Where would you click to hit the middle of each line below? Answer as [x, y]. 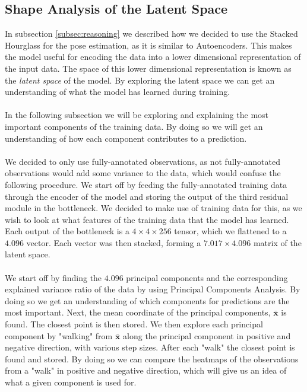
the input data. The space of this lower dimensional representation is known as [148, 68]
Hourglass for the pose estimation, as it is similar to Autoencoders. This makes [148, 45]
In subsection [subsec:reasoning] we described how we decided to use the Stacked [151, 34]
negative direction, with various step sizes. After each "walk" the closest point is [150, 347]
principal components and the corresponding [207, 277]
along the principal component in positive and [207, 335]
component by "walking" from [59, 335]
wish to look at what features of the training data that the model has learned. [147, 219]
